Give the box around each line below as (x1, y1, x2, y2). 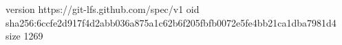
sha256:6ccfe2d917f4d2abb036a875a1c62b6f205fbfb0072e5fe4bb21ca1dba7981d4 (6, 15, 336, 29)
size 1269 (6, 29, 43, 43)
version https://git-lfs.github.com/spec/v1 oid (6, 2, 200, 16)
